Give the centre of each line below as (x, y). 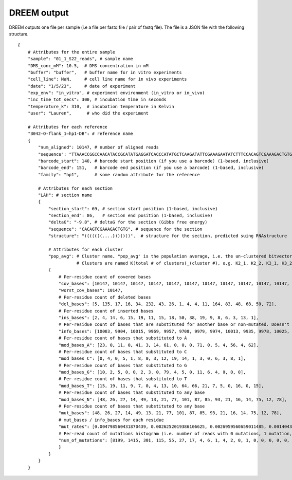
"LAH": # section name (65, 195)
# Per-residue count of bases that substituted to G (123, 365)
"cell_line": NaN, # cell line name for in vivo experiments (107, 79)
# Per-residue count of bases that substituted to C (123, 351)
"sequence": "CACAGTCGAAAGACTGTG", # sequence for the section (125, 229)
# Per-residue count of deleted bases (105, 297)
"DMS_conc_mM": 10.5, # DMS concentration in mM (88, 65)
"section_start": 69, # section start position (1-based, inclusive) (133, 209)
